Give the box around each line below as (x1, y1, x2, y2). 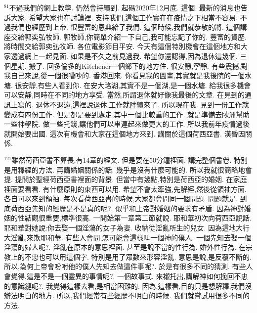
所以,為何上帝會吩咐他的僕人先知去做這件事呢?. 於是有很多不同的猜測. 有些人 (4, 261, 253, 271)
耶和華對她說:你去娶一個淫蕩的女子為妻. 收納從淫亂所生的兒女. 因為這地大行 (4, 223, 250, 233)
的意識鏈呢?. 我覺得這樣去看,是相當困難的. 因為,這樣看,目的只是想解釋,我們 (4, 280, 245, 291)
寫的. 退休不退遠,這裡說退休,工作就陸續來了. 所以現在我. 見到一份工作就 (17, 99, 249, 109)
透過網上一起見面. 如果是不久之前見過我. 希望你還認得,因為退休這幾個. (10, 50, 238, 61)
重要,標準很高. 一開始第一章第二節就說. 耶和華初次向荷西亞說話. (45, 213, 252, 223)
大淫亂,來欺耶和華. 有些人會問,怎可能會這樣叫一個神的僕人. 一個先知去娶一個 (4, 232, 252, 242)
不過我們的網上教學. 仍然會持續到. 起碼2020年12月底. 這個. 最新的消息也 (9, 2, 241, 12)
